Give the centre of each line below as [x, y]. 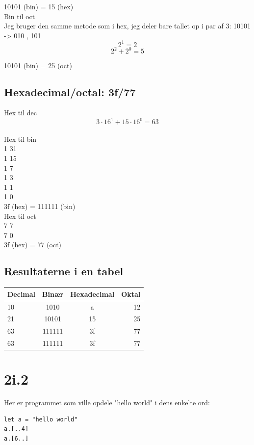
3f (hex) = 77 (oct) [33, 245]
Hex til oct [20, 216]
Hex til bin [20, 139]
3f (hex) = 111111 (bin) [40, 206]
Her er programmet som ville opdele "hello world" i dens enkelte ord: [107, 403]
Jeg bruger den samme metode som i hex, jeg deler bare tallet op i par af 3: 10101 [127, 26]
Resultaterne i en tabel [64, 271]
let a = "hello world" [41, 419]
